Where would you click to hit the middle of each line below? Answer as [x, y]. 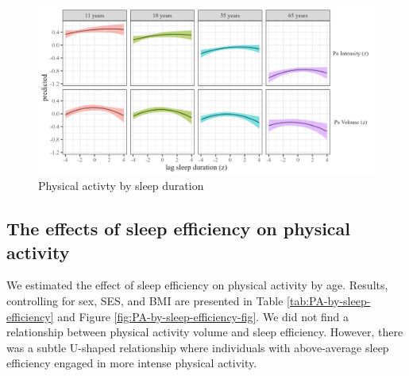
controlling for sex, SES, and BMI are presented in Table [145, 300]
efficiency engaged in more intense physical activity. [132, 363]
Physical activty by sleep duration [121, 186]
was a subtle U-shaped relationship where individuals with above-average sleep [198, 347]
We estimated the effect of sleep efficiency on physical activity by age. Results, [197, 285]
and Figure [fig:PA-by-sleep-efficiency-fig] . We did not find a [203, 316]
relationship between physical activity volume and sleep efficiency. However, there [205, 332]
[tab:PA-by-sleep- [329, 300]
